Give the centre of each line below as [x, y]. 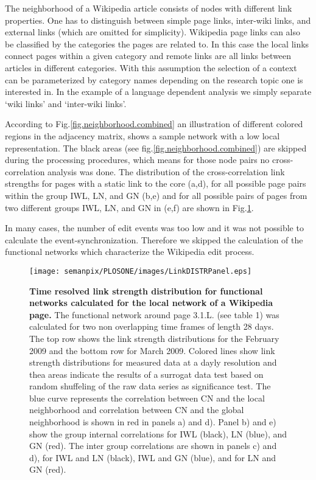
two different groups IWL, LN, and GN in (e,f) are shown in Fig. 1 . [129, 207]
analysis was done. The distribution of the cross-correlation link [166, 171]
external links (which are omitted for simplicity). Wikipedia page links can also [153, 32]
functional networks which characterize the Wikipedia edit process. [130, 252]
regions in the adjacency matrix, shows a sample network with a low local [142, 135]
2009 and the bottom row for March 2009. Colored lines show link [152, 350]
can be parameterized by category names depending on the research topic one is [154, 79]
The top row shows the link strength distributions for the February [154, 338]
